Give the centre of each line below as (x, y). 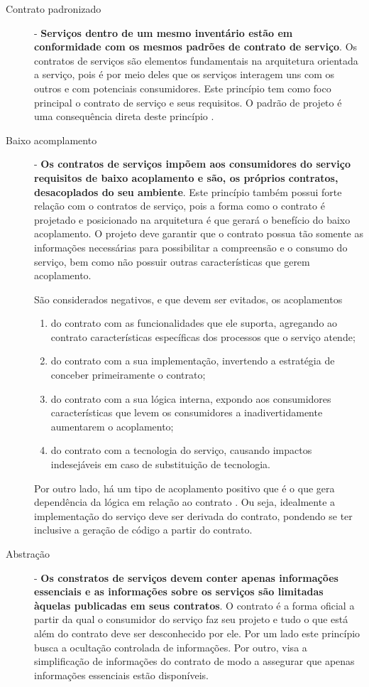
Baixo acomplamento (51, 140)
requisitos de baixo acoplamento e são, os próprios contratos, (186, 177)
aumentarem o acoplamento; (112, 426)
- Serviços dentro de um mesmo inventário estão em (164, 32)
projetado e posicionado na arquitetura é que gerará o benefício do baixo (192, 219)
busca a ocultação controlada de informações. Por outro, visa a (171, 647)
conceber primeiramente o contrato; (128, 375)
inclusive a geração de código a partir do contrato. (143, 530)
